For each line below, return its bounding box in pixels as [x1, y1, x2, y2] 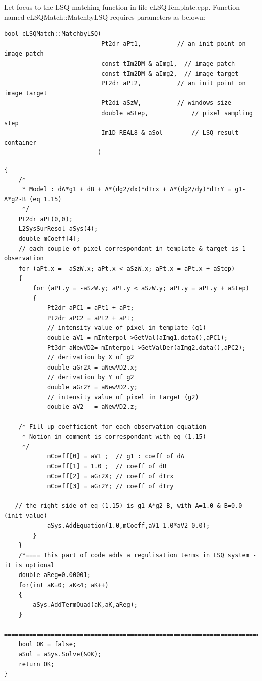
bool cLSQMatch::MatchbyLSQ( [4, 30, 102, 38]
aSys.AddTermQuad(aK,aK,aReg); [33, 601, 138, 609]
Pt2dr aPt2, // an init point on [101, 80, 246, 87]
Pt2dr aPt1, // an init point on [101, 40, 246, 47]
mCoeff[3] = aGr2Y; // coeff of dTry [47, 482, 174, 490]
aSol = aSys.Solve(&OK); [18, 651, 102, 658]
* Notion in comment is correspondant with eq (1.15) [22, 433, 206, 440]
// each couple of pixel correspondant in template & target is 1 [18, 245, 246, 252]
